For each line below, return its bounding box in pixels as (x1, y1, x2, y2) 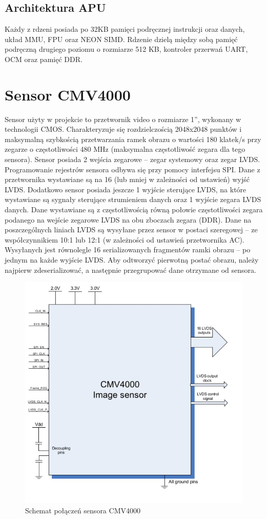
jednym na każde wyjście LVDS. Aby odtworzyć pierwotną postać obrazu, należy (5, 254, 259, 265)
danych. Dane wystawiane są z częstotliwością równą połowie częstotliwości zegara (5, 204, 263, 215)
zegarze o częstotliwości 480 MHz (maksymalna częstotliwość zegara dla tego (5, 144, 245, 154)
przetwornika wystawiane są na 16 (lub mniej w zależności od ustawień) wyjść (5, 174, 250, 185)
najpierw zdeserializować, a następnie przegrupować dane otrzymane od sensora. (5, 264, 256, 275)
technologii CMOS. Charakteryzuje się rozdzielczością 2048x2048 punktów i (5, 124, 242, 134)
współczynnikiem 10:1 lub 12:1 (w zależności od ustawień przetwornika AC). (5, 234, 244, 245)
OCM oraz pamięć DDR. (5, 53, 83, 64)
